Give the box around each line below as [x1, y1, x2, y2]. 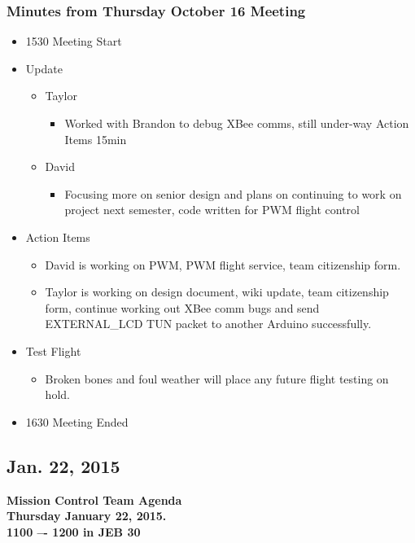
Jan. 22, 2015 [7, 453, 120, 478]
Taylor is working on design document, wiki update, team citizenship [45, 283, 389, 300]
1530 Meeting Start [25, 33, 122, 50]
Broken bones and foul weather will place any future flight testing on [45, 370, 389, 387]
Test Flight [25, 342, 81, 359]
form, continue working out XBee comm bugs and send [45, 299, 320, 316]
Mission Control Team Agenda [7, 491, 182, 508]
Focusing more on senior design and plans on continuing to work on [64, 185, 402, 202]
